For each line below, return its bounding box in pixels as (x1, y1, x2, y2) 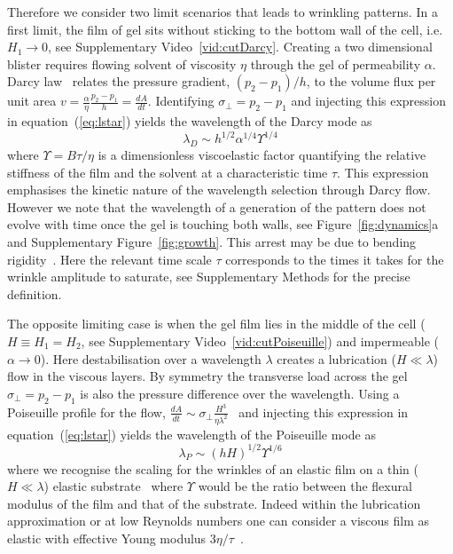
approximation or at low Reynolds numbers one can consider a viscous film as (7, 511, 430, 530)
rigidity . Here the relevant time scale (7, 249, 212, 268)
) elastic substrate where (43, 477, 184, 495)
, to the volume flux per (306, 72, 436, 91)
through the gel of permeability (250, 54, 421, 73)
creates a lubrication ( (277, 349, 397, 368)
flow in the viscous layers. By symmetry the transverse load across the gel (7, 367, 408, 385)
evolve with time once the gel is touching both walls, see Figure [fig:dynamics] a (7, 215, 439, 233)
